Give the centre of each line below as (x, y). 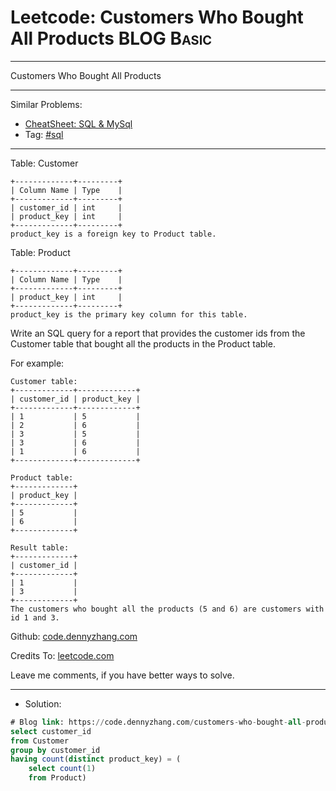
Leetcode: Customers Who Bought (157, 17)
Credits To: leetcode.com (62, 655)
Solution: (43, 703)
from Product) (57, 778)
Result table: (40, 547)
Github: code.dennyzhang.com (74, 636)
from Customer (40, 741)
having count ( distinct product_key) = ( (96, 759)
